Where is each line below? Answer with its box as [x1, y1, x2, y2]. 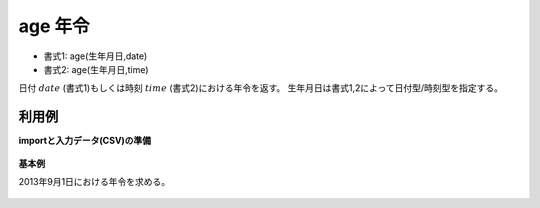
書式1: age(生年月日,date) [43, 50, 148, 62]
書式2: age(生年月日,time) [43, 63, 149, 75]
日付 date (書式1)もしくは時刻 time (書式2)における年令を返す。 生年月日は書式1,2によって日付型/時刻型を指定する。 [18, 82, 504, 94]
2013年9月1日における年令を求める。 [18, 176, 171, 188]
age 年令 [18, 15, 90, 37]
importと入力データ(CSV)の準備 [18, 135, 152, 147]
